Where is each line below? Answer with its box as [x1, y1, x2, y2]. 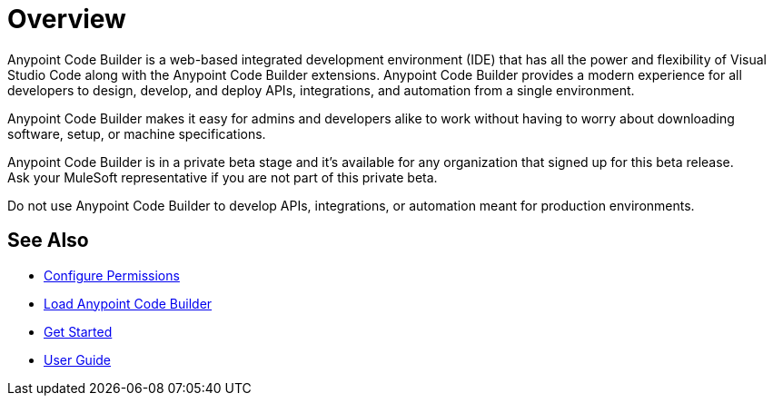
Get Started [44, 323, 113, 339]
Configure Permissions [44, 267, 180, 283]
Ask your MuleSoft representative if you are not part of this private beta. [7, 169, 438, 185]
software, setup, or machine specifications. [7, 125, 266, 142]
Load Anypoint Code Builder [44, 295, 213, 311]
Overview [7, 4, 126, 34]
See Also [7, 229, 89, 252]
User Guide [44, 351, 112, 368]
